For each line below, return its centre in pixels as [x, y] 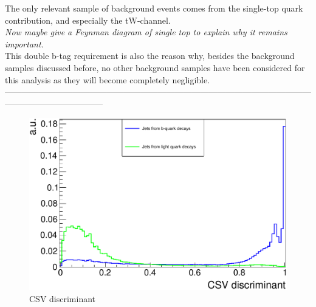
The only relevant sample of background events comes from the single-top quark [154, 8]
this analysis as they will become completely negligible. [108, 79]
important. [24, 43]
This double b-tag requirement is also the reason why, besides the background [150, 56]
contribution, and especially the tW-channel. [88, 20]
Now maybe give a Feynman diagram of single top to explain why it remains [146, 32]
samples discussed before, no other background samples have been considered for [155, 67]
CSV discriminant [63, 298]
